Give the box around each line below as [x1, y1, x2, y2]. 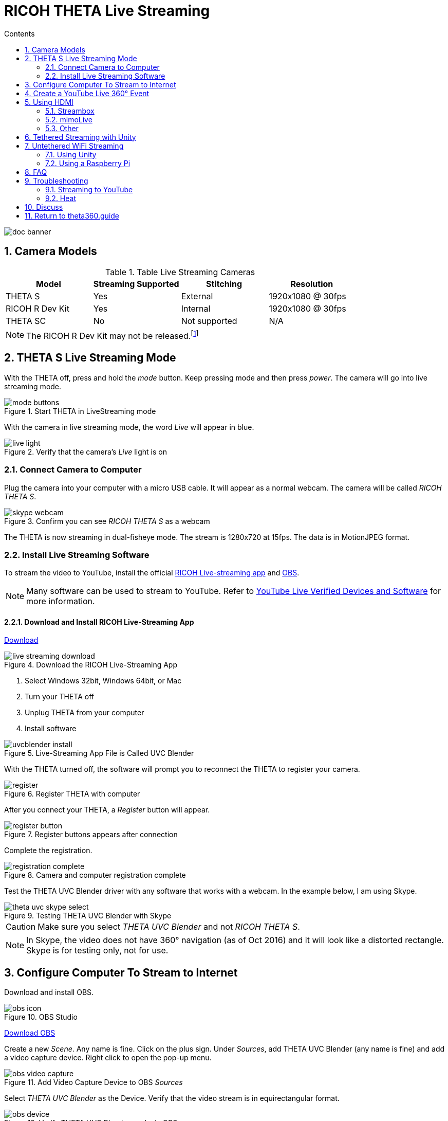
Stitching [206, 278, 242, 289]
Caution [6, 921, 36, 932]
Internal [181, 303, 211, 314]
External [181, 291, 213, 301]
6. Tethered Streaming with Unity [25, 132, 136, 141]
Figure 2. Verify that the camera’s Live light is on [4, 447, 167, 456]
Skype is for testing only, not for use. [26, 945, 169, 956]
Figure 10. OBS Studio [4, 1012, 78, 1022]
